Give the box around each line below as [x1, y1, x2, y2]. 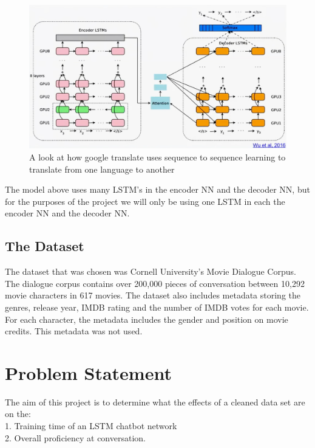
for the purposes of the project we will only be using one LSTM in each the [5, 195, 285, 207]
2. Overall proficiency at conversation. [5, 431, 146, 444]
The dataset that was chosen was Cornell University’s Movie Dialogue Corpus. [5, 265, 296, 278]
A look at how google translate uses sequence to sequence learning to [29, 151, 286, 164]
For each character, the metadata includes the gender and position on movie [5, 312, 288, 325]
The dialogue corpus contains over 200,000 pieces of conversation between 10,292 [5, 277, 305, 289]
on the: [5, 407, 31, 420]
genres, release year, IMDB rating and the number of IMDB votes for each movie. [5, 300, 309, 313]
